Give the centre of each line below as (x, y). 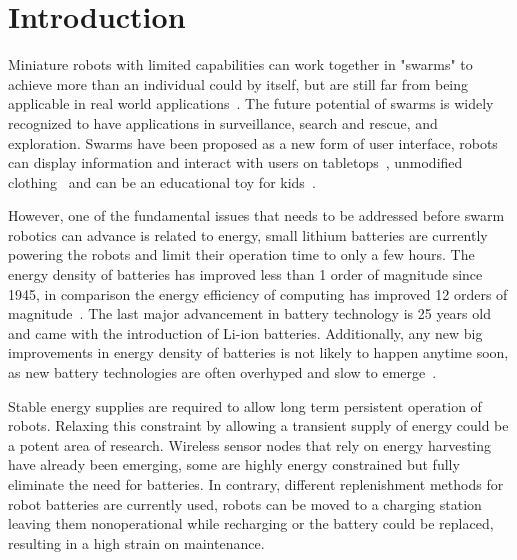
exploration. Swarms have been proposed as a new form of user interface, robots (253, 142)
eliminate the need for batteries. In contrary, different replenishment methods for (256, 484)
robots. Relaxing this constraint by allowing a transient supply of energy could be (258, 425)
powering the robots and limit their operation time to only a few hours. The (241, 254)
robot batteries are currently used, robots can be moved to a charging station (245, 503)
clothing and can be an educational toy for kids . (162, 181)
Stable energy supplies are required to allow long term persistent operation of (245, 405)
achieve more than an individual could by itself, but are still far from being (238, 83)
